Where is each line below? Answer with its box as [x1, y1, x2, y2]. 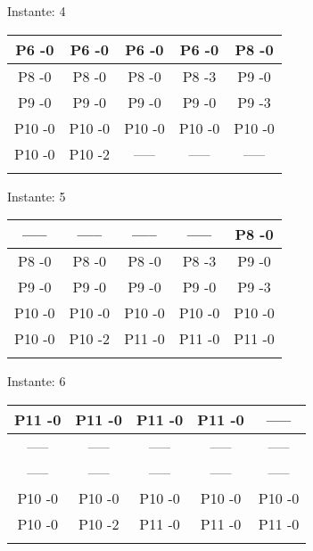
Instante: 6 [7, 372, 66, 391]
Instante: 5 [7, 186, 66, 205]
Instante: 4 [7, 2, 66, 20]
